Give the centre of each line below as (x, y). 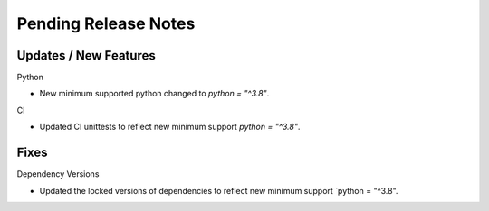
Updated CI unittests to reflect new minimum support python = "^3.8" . (170, 127)
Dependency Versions (58, 174)
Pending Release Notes (106, 23)
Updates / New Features (86, 55)
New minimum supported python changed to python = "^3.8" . (154, 94)
